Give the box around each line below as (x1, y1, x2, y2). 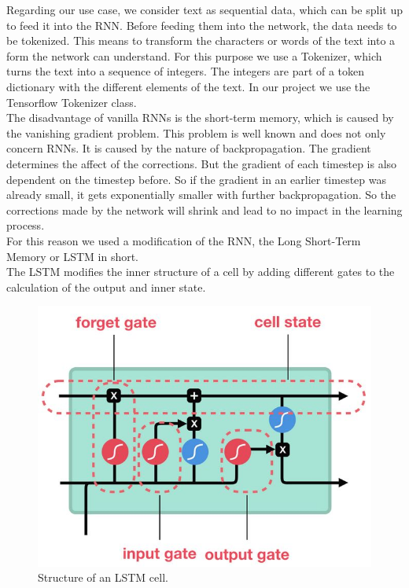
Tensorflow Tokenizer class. (6, 94, 137, 110)
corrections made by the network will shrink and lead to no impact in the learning (6, 201, 403, 218)
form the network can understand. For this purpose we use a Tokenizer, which (6, 47, 382, 64)
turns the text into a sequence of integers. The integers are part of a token (6, 63, 365, 79)
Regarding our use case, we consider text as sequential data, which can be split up (6, 2, 403, 17)
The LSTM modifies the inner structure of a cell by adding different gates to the (6, 263, 395, 280)
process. (6, 217, 45, 233)
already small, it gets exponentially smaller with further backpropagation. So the (6, 186, 396, 203)
